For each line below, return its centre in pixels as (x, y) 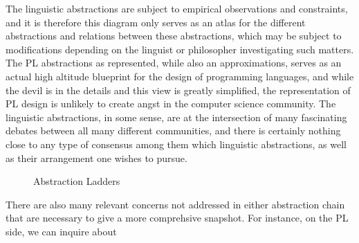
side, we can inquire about (61, 231)
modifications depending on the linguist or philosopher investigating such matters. (180, 49)
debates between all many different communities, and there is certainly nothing (173, 130)
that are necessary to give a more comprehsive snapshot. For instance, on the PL (177, 218)
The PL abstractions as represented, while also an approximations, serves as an (174, 63)
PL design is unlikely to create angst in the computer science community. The (171, 103)
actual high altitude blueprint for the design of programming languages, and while (180, 76)
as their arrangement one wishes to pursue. (96, 157)
